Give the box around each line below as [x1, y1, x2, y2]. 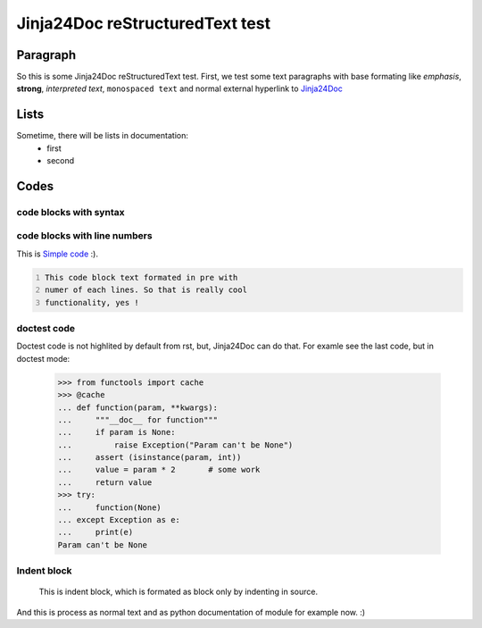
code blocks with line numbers [16, 230, 153, 242]
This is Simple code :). [16, 248, 98, 259]
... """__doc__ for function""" [57, 414, 219, 424]
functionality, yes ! [45, 297, 140, 307]
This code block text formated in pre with [45, 272, 238, 282]
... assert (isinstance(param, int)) [57, 452, 242, 463]
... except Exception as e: [57, 515, 180, 525]
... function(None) [57, 502, 162, 513]
